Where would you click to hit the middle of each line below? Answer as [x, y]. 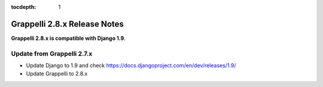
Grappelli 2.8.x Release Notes [67, 24]
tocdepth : [24, 7]
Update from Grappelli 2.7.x [52, 54]
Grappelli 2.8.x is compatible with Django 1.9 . [68, 38]
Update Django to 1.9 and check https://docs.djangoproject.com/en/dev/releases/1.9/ [131, 66]
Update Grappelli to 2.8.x [57, 74]
